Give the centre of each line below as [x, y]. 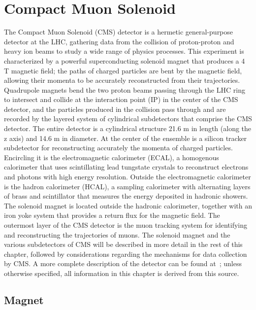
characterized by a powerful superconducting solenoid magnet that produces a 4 [125, 60]
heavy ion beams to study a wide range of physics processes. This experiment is [124, 51]
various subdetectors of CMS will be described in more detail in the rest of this [123, 244]
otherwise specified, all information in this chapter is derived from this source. [122, 273]
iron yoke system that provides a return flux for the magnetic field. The [112, 215]
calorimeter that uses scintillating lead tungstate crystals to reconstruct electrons [126, 167]
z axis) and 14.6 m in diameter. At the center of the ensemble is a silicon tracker [126, 138]
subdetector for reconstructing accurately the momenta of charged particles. [118, 148]
